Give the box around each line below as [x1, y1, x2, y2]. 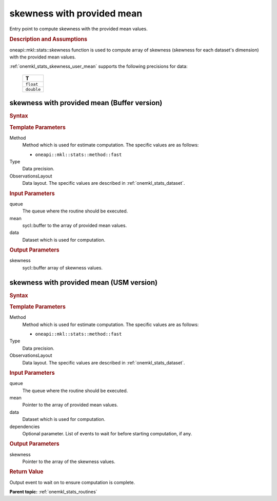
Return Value [9, 468, 44, 475]
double [25, 86, 41, 92]
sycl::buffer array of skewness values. [22, 264, 103, 271]
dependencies [9, 423, 40, 430]
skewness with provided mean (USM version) [9, 278, 158, 287]
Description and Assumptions [9, 36, 87, 43]
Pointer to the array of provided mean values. [22, 402, 118, 408]
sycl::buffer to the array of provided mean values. [22, 222, 127, 228]
